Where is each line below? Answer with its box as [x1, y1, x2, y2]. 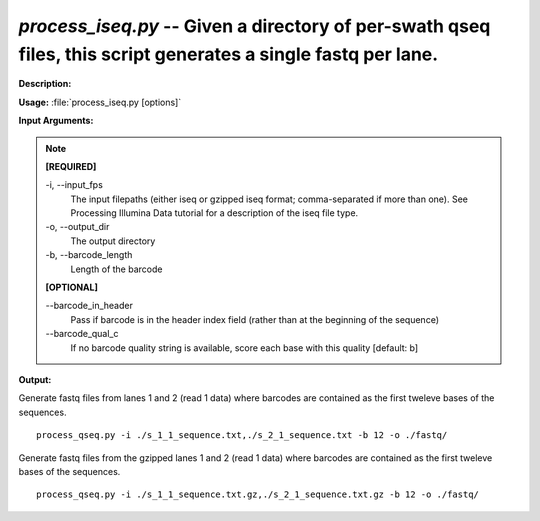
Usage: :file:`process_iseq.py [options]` [18, 96, 182, 108]
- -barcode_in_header [45, 300, 134, 312]
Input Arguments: [18, 115, 94, 127]
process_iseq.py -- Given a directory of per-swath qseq [18, 15, 491, 37]
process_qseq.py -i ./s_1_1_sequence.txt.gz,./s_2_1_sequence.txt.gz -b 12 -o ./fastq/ [36, 489, 480, 500]
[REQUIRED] [45, 160, 97, 172]
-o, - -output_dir [45, 221, 110, 233]
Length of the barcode [70, 263, 163, 275]
